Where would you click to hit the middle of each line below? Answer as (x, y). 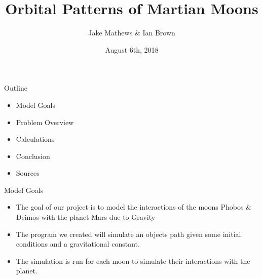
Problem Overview (45, 122)
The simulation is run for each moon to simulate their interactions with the (133, 261)
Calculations (35, 139)
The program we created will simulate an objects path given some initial (128, 234)
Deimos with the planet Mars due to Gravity (86, 217)
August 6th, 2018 (132, 49)
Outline (16, 88)
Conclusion (33, 156)
